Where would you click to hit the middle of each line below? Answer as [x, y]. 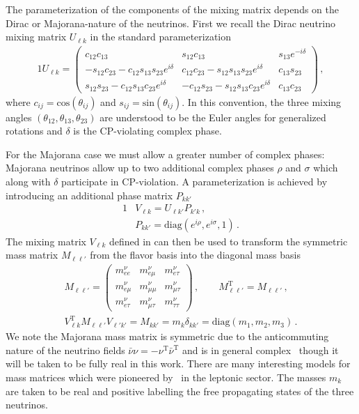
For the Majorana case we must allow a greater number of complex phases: [165, 154]
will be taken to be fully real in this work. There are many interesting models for [178, 363]
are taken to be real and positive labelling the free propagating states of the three [180, 391]
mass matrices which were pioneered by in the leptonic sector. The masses [166, 377]
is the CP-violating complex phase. [147, 131]
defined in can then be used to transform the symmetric [228, 241]
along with [28, 181]
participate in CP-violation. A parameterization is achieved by [194, 181]
